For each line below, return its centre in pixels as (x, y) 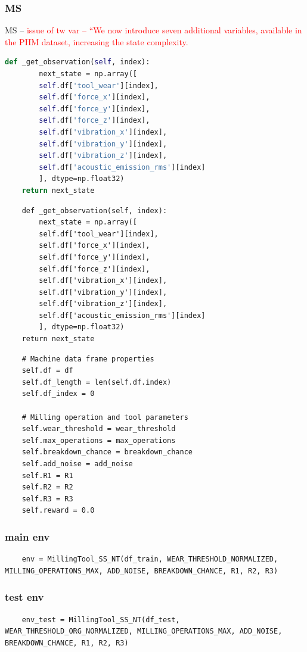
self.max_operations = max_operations (99, 440)
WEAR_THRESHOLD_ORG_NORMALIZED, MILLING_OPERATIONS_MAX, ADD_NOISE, (144, 631)
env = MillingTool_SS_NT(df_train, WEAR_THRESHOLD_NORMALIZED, (150, 559)
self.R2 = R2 (47, 487)
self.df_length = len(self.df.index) (97, 382)
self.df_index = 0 (58, 394)
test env (24, 597)
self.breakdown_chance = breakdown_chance (107, 452)
